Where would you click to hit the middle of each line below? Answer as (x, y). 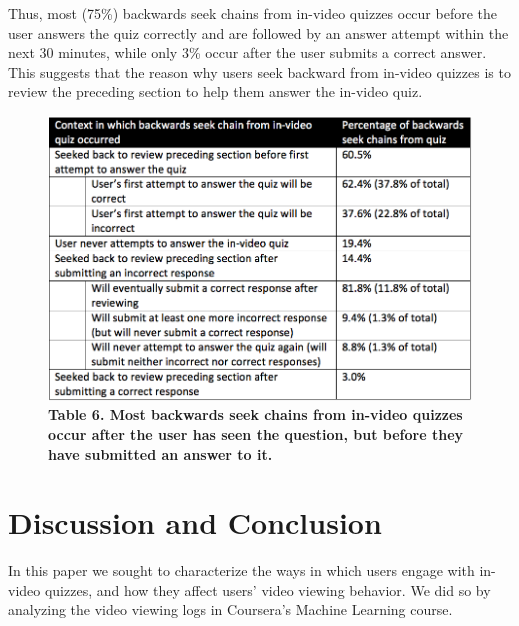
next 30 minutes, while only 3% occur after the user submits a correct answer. (247, 52)
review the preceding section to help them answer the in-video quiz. (215, 91)
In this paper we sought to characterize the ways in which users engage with (241, 570)
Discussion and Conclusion (195, 522)
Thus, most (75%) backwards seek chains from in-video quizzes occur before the (253, 13)
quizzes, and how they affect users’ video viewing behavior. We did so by (267, 589)
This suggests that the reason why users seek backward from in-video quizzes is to (259, 71)
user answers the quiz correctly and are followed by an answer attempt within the (258, 32)
